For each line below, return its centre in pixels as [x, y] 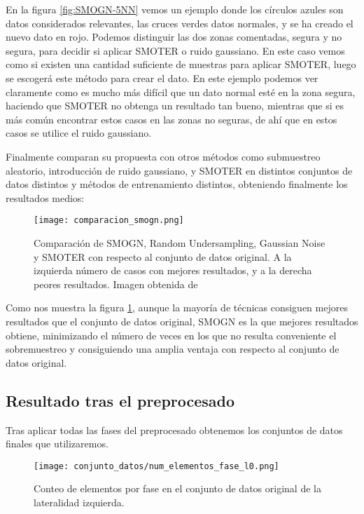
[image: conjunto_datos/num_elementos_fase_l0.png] [156, 466]
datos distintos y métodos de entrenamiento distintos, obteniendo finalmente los [177, 184]
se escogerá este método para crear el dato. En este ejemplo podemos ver [162, 77]
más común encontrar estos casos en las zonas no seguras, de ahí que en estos [171, 119]
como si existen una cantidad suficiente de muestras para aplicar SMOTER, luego [181, 64]
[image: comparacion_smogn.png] [109, 221]
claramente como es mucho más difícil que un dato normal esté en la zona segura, [181, 92]
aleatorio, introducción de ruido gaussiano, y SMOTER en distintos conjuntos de [179, 170]
